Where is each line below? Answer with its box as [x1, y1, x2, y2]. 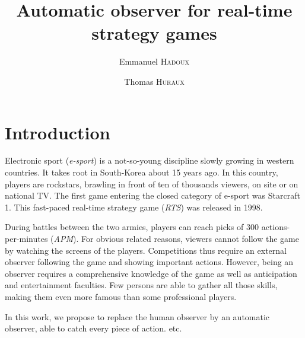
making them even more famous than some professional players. [5, 290, 237, 302]
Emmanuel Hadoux [119, 55, 190, 68]
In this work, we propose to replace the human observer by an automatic [5, 310, 270, 323]
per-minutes [5, 232, 48, 244]
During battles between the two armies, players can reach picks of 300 [5, 221, 259, 233]
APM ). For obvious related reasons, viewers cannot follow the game [53, 232, 299, 244]
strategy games [91, 21, 217, 45]
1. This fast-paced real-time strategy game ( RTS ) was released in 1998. [5, 200, 263, 213]
